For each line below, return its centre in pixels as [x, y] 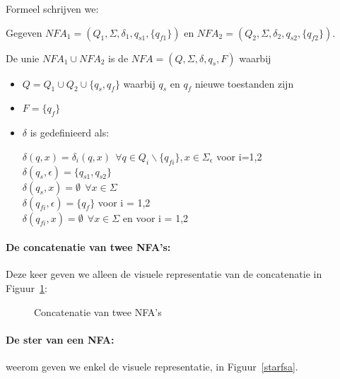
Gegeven [24, 32]
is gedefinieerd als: [70, 133]
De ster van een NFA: [60, 339]
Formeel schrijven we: [52, 8]
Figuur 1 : [27, 287]
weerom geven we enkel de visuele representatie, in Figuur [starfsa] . [152, 366]
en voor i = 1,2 [156, 217]
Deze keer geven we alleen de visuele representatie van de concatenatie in [164, 274]
